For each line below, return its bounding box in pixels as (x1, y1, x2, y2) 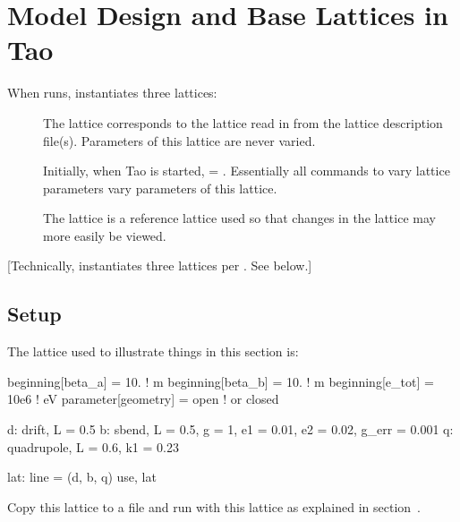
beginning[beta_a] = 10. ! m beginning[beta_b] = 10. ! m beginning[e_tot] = (7, 372, 434, 390)
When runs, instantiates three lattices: (7, 83, 217, 102)
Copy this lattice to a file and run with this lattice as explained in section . (7, 497, 421, 516)
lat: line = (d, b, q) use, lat (7, 467, 157, 486)
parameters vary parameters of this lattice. (43, 178, 277, 197)
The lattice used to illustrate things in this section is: (7, 342, 299, 361)
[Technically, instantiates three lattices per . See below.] (7, 256, 312, 275)
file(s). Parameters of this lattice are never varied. (43, 131, 316, 150)
